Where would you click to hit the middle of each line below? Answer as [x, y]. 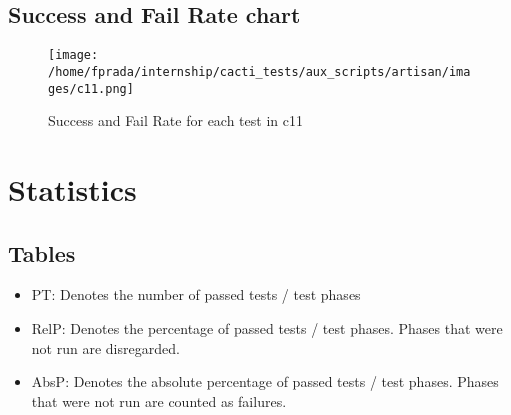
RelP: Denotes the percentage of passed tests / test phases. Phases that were [267, 327]
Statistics [72, 188]
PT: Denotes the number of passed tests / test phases [196, 294]
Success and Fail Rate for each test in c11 [175, 120]
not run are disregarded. [105, 347]
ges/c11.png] [91, 88]
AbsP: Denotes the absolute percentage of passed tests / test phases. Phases [265, 381]
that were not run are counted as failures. [159, 400]
